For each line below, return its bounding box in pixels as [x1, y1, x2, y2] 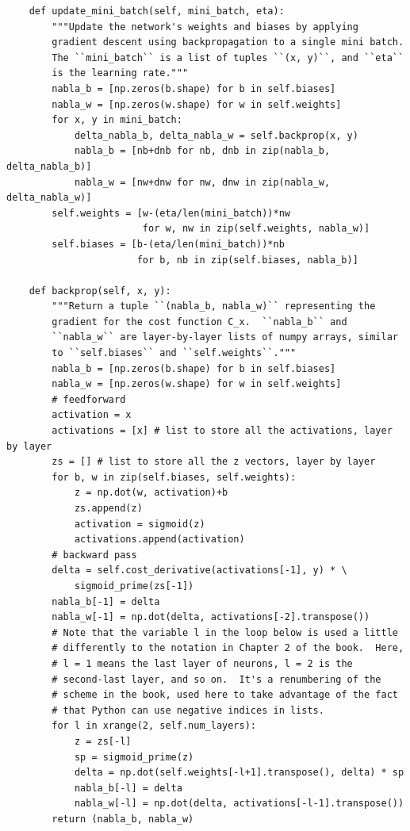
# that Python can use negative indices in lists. [52, 704, 324, 716]
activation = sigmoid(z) [74, 518, 205, 530]
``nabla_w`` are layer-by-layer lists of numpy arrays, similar [52, 331, 398, 343]
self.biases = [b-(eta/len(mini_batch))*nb [52, 238, 285, 250]
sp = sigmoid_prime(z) [74, 751, 194, 763]
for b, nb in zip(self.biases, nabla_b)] [136, 254, 358, 266]
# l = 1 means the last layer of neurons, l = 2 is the [52, 657, 353, 669]
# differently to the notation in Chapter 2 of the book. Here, [52, 642, 404, 654]
